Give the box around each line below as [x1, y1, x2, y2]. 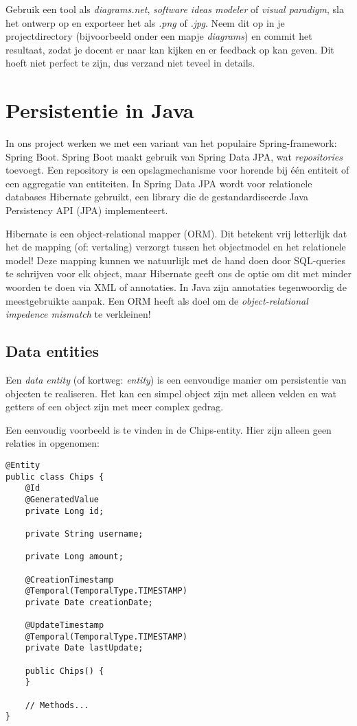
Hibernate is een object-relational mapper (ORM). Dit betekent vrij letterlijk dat [5, 226, 347, 240]
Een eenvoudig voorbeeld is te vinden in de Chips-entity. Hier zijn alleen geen [5, 422, 332, 436]
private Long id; [25, 506, 104, 516]
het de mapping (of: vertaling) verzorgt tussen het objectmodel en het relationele [5, 239, 346, 254]
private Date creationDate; [25, 597, 153, 607]
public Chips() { [25, 666, 104, 676]
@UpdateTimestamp [25, 620, 104, 631]
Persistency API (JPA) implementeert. [5, 203, 168, 218]
